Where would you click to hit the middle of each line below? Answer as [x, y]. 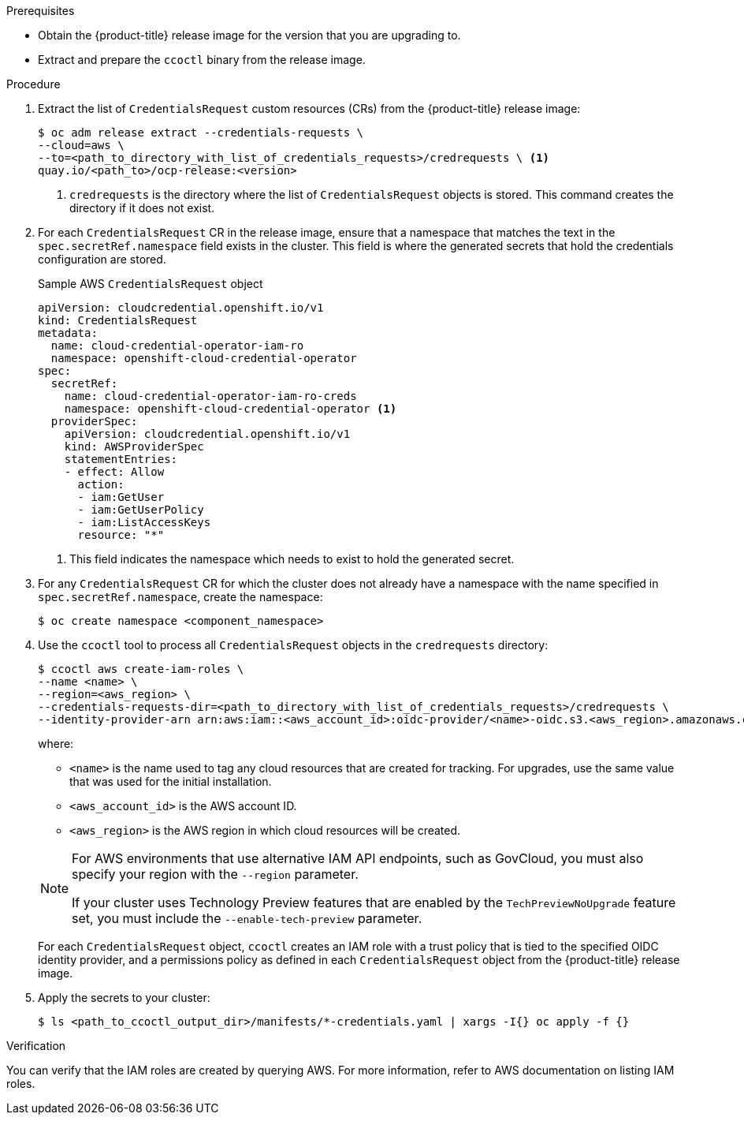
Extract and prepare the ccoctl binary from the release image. [202, 60]
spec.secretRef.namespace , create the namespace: [180, 597]
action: [101, 484]
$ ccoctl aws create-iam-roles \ [141, 669]
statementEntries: [121, 459]
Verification [36, 1046]
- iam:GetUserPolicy [141, 510]
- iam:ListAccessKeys [144, 522]
